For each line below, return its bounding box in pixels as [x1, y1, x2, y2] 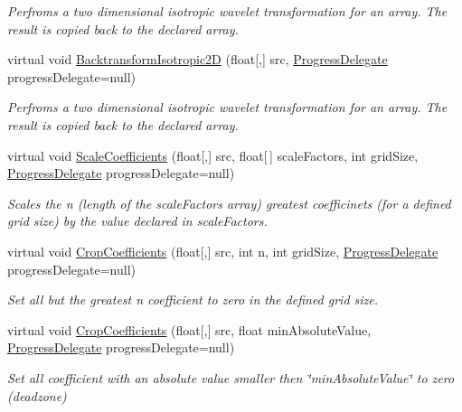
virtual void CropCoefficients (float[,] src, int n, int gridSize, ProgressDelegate [7, 241, 438, 260]
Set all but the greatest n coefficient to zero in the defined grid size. [7, 290, 379, 309]
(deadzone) [7, 386, 67, 405]
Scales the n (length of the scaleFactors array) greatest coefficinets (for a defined [7, 193, 451, 212]
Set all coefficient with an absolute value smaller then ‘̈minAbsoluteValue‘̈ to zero [7, 368, 455, 387]
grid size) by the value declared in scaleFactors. [7, 211, 268, 230]
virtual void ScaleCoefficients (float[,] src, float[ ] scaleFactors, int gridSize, [7, 145, 419, 164]
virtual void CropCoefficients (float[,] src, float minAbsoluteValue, [7, 320, 372, 339]
